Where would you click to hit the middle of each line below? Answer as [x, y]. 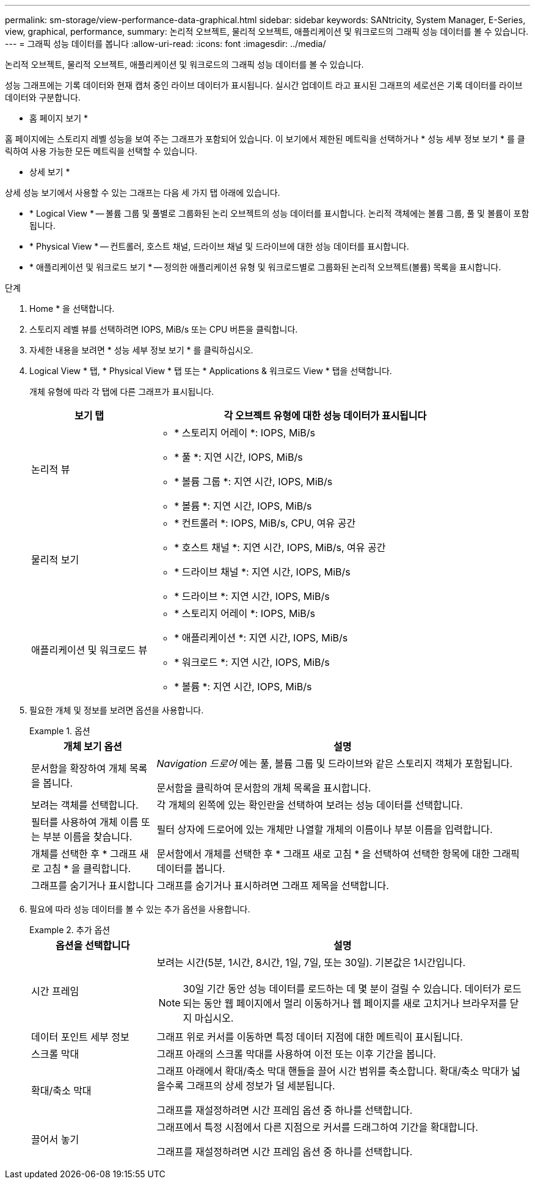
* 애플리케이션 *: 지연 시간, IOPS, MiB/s [261, 638]
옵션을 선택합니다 [93, 945]
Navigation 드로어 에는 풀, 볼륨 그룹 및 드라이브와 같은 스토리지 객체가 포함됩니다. [335, 763]
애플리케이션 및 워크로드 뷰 [89, 650]
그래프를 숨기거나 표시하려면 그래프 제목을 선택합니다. [273, 886]
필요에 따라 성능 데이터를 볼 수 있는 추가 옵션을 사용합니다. [140, 909]
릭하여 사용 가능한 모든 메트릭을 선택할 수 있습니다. [101, 151]
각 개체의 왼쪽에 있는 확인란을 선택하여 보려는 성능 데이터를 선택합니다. [310, 805]
